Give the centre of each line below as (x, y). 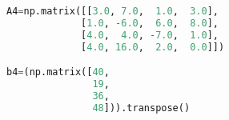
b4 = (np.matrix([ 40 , (58, 72)
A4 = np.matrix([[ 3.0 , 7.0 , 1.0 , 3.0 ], (112, 11)
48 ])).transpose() (141, 108)
